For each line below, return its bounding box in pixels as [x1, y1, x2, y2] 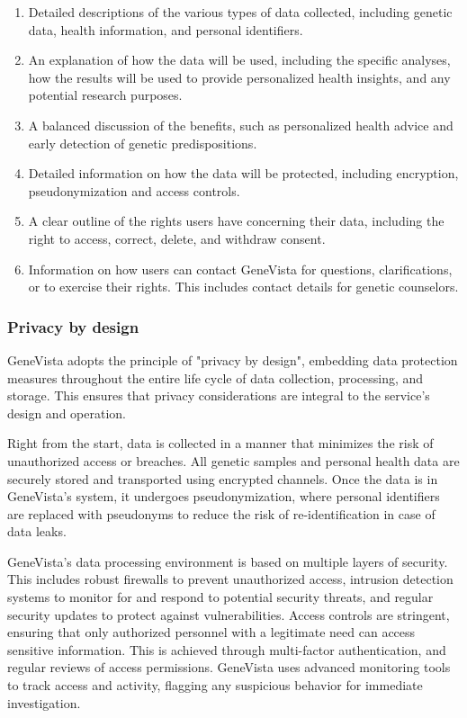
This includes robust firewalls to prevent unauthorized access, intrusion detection [7, 570, 454, 588]
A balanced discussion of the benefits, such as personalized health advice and [28, 115, 454, 134]
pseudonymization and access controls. [28, 181, 240, 200]
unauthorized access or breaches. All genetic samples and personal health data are [7, 451, 460, 470]
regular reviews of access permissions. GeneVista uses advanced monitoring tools [7, 658, 451, 677]
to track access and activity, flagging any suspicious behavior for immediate [7, 676, 423, 695]
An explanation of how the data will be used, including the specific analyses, [28, 50, 451, 69]
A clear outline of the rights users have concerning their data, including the [28, 211, 445, 230]
